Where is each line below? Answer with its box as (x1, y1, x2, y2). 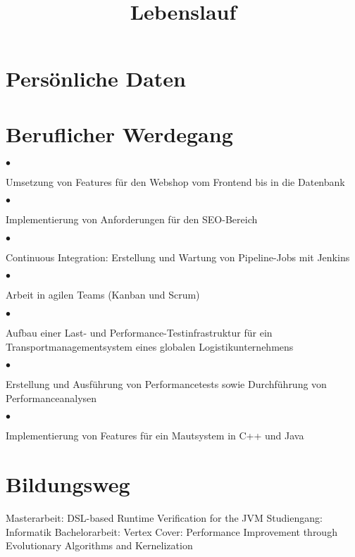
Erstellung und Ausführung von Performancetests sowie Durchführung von (6, 377, 327, 392)
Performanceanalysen (6, 390, 97, 405)
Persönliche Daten (6, 64, 187, 93)
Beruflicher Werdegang (6, 119, 233, 148)
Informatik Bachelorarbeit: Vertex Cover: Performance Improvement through (6, 524, 337, 539)
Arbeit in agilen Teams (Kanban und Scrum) (6, 287, 200, 302)
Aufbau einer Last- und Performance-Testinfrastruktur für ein (6, 325, 273, 340)
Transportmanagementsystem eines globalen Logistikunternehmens (6, 339, 294, 353)
